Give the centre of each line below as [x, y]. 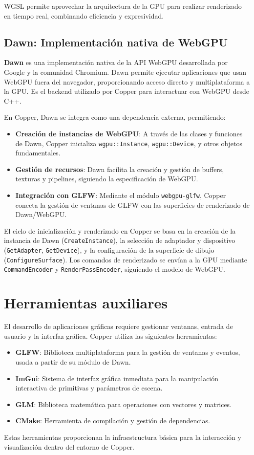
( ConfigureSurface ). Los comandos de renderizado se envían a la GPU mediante [126, 259]
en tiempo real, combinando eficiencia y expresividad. [84, 15]
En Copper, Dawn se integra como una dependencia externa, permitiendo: [115, 117]
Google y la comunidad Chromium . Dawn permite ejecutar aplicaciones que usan [125, 72]
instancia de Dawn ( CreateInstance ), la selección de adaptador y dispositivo [120, 240]
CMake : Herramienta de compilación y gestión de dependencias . [113, 421]
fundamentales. [38, 153]
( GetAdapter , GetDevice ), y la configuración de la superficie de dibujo [109, 250]
